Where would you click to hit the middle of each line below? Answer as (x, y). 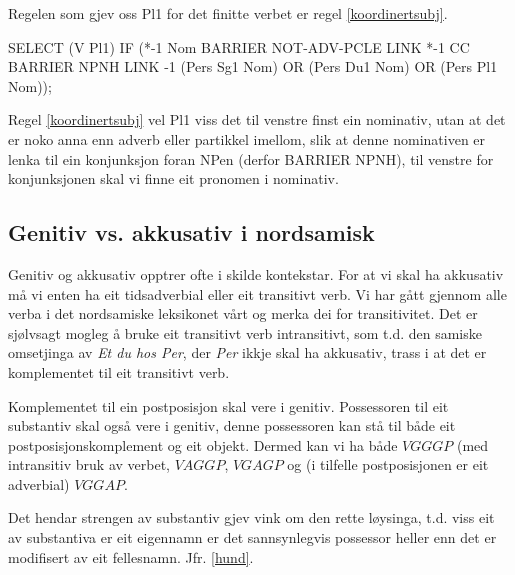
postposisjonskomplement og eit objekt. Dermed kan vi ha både (203, 444)
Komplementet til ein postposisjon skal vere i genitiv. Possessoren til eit (228, 405)
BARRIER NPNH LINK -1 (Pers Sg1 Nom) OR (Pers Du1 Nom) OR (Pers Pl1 (253, 66)
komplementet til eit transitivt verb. (119, 371)
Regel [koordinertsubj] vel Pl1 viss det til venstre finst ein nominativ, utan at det (257, 119)
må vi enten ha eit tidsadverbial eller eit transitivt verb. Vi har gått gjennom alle (257, 293)
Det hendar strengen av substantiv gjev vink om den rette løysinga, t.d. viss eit (251, 517)
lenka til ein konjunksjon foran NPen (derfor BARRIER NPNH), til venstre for (251, 158)
